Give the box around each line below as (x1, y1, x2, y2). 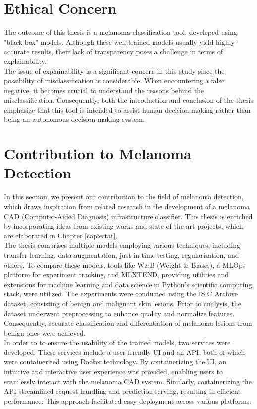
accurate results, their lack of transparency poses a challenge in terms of (4, 46, 223, 57)
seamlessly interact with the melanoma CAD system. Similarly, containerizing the (4, 376, 252, 386)
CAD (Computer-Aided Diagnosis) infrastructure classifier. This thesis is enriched (4, 211, 253, 221)
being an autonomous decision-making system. (4, 114, 145, 124)
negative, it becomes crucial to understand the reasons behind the (4, 85, 204, 95)
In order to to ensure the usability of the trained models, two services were (4, 337, 231, 348)
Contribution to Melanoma (4, 143, 192, 164)
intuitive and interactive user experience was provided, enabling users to (4, 366, 223, 377)
